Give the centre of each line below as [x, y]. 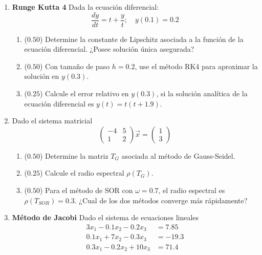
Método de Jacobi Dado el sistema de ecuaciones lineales [105, 217]
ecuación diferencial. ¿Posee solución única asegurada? [109, 49]
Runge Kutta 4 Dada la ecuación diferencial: [85, 7]
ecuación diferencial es [59, 103]
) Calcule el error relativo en [84, 93]
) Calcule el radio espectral [82, 173]
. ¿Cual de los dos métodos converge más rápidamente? [161, 200]
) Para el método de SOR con [86, 190]
